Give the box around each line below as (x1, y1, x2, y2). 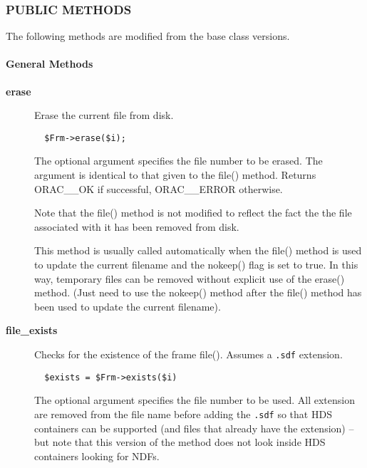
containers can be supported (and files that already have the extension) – (34, 420, 354, 435)
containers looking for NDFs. (34, 448, 160, 463)
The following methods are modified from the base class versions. (6, 28, 290, 43)
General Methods (6, 56, 93, 71)
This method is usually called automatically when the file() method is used (34, 243, 362, 258)
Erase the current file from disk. (34, 108, 174, 123)
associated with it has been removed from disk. (34, 219, 239, 234)
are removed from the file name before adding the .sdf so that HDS (34, 406, 332, 421)
